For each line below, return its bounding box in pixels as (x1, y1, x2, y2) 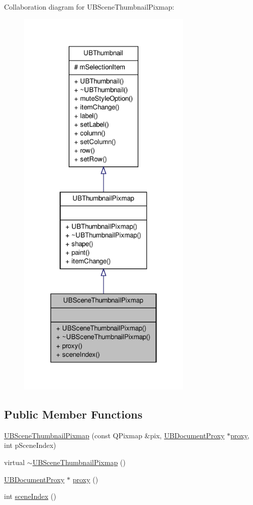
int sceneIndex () (4, 491, 57, 501)
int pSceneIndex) (4, 440, 57, 450)
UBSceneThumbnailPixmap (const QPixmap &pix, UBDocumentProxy (4, 430, 225, 440)
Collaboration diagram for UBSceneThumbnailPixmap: (4, 2, 174, 12)
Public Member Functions (4, 406, 142, 422)
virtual (4, 456, 25, 467)
